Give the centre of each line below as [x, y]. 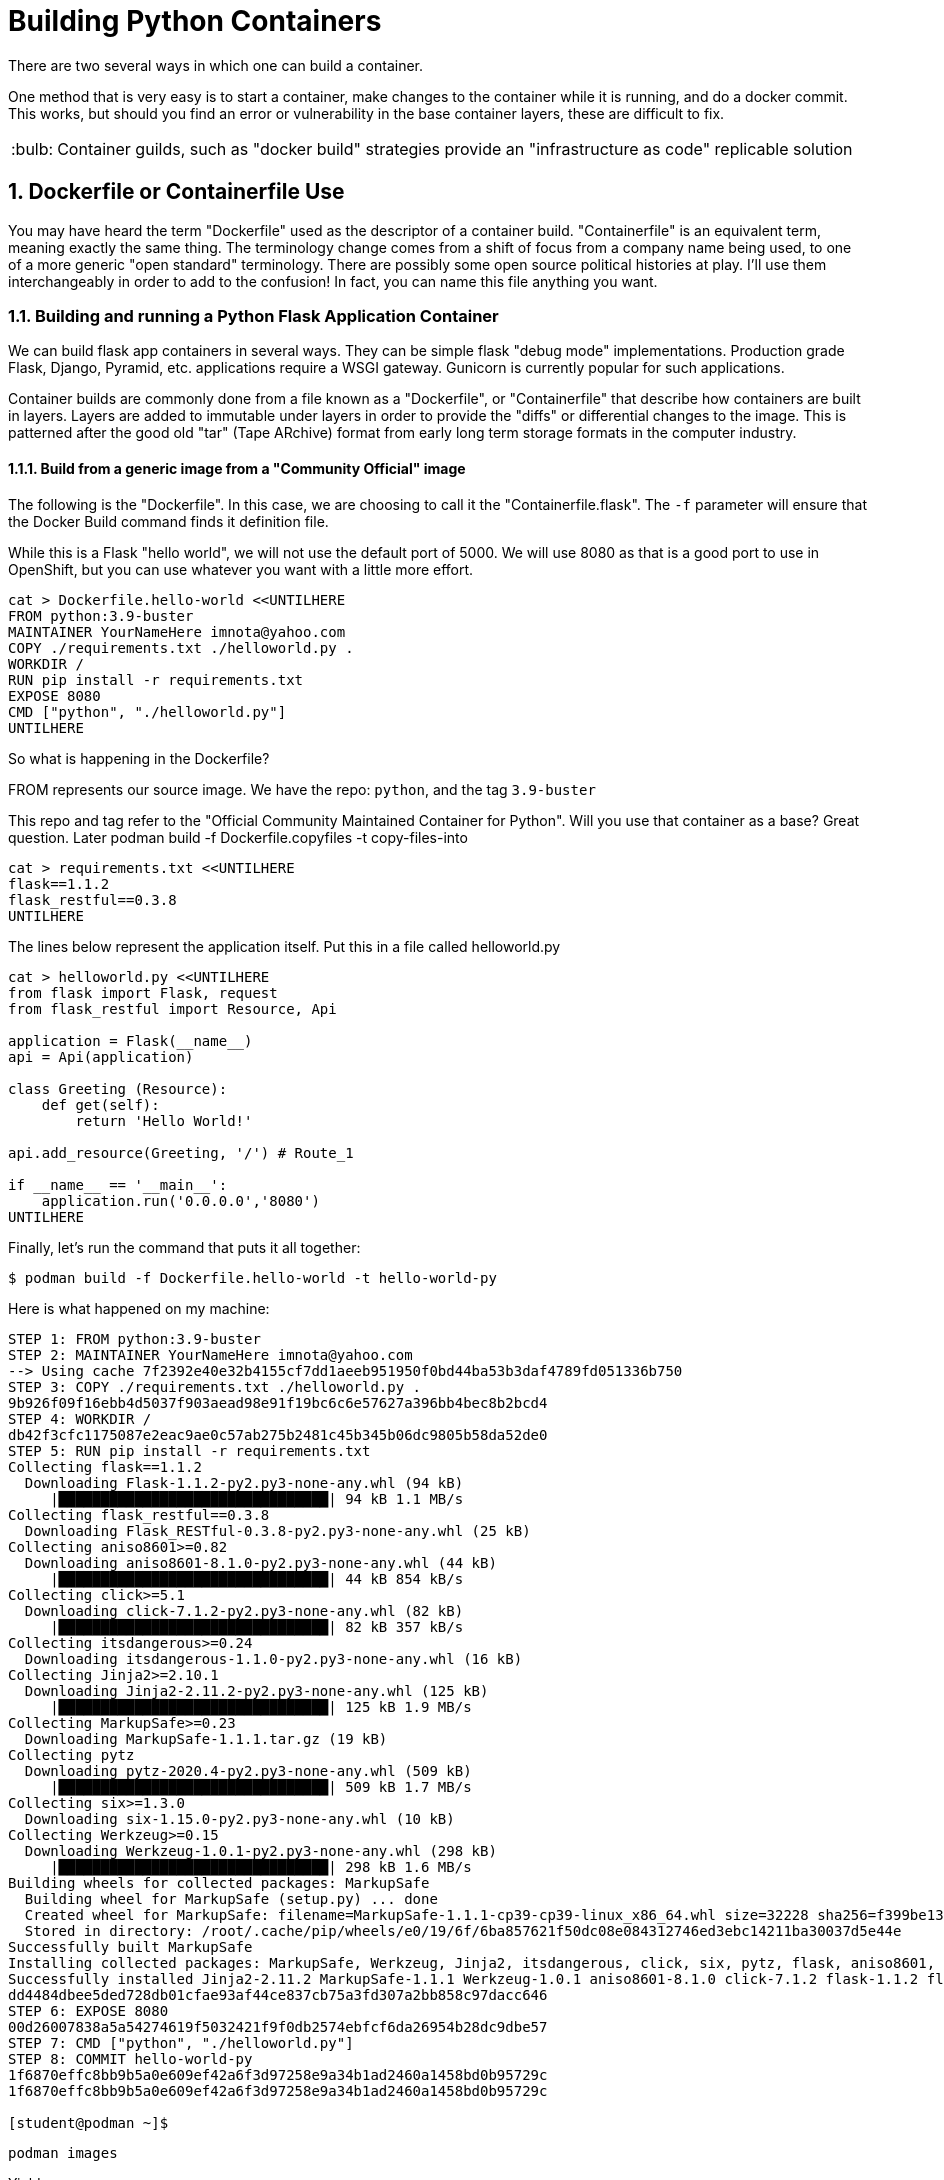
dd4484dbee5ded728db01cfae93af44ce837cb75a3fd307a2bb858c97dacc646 [278, 1994]
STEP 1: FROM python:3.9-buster [134, 1338]
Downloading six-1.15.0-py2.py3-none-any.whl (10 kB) [239, 1818]
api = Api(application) [101, 1056]
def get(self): [100, 1104]
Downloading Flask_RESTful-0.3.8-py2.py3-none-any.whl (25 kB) [277, 1530]
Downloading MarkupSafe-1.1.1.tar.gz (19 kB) [206, 1738]
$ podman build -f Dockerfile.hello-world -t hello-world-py [252, 1277]
